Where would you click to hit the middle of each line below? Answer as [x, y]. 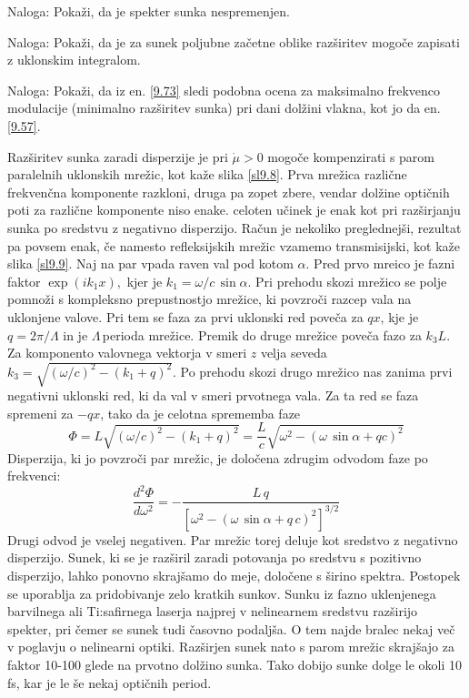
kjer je [145, 281]
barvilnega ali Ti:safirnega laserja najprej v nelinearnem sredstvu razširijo [213, 611]
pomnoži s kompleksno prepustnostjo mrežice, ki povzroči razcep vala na [210, 299]
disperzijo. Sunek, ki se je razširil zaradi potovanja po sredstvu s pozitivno [215, 557]
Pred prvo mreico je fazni [384, 263]
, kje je [399, 316]
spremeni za [40, 413]
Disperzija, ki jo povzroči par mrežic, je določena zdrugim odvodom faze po [218, 457]
